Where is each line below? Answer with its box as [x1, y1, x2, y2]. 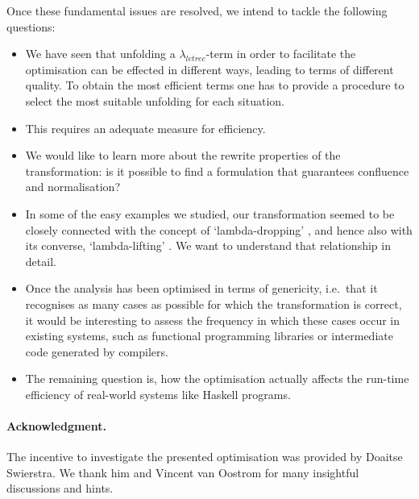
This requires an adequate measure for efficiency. [25, 119, 266, 136]
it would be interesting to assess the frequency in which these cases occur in [25, 311, 400, 328]
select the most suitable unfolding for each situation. [25, 92, 284, 109]
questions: [6, 18, 56, 35]
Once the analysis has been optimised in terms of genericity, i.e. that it [25, 280, 378, 297]
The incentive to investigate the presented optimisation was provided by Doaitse [6, 448, 403, 465]
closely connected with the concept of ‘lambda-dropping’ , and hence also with [25, 221, 413, 238]
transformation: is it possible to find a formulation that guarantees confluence [25, 162, 409, 179]
